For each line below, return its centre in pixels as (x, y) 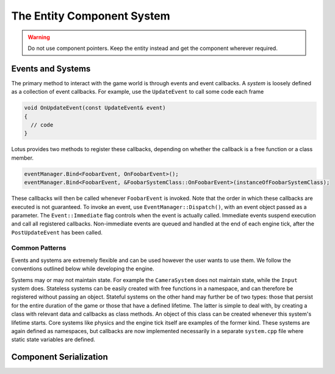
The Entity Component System (91, 16)
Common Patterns (39, 248)
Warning (39, 37)
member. (22, 158)
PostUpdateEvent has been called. (57, 232)
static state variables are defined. (53, 340)
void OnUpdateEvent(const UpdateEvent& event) (95, 108)
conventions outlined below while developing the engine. (83, 269)
